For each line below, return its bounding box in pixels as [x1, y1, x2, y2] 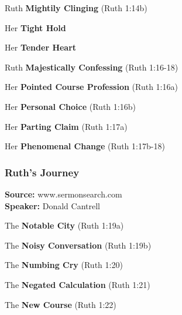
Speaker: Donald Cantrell [5, 199, 100, 212]
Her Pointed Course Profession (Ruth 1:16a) [5, 81, 178, 93]
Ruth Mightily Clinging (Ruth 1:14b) [5, 2, 147, 14]
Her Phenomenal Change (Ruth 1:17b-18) [5, 140, 165, 152]
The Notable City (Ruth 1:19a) [5, 219, 124, 232]
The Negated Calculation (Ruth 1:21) [5, 278, 150, 290]
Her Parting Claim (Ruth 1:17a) [5, 120, 128, 132]
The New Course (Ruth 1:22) [5, 298, 116, 310]
